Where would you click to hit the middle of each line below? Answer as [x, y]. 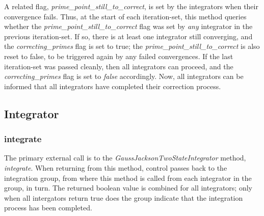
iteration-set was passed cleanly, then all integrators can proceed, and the [119, 66]
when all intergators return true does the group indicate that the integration [124, 197]
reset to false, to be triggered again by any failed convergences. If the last [119, 56]
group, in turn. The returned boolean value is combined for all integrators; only [128, 188]
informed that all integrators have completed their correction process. [113, 86]
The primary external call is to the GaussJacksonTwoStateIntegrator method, [125, 158]
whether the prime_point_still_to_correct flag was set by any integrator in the [128, 26]
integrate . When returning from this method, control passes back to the [116, 167]
